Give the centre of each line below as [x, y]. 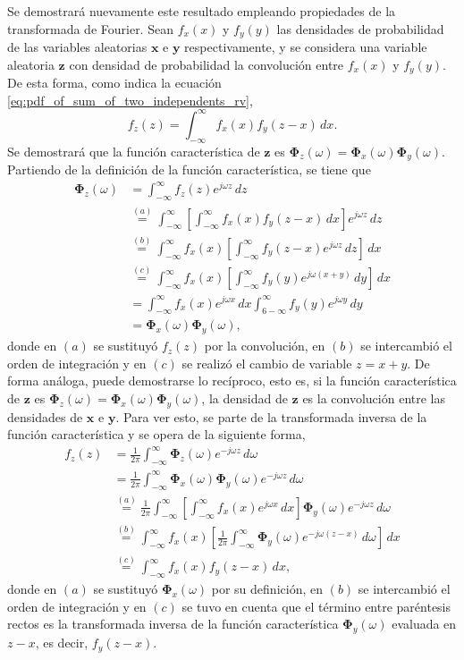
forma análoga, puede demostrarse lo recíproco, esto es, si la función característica [232, 381]
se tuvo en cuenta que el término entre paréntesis [316, 606]
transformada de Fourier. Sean [90, 28]
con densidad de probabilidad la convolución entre [207, 64]
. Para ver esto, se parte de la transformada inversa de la [271, 416]
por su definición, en [267, 589]
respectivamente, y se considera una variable [306, 47]
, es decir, [62, 643]
